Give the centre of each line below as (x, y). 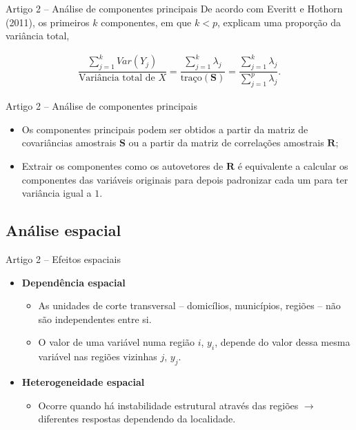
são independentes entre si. (95, 319)
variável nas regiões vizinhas (98, 356)
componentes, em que (146, 22)
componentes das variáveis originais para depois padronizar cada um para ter (185, 179)
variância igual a (57, 193)
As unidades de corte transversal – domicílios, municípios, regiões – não (189, 305)
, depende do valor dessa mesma (283, 342)
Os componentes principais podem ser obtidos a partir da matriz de (165, 129)
